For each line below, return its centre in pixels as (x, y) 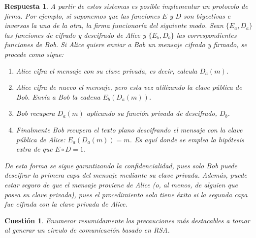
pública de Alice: (41, 139)
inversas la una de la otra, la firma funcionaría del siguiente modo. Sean (114, 25)
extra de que (34, 149)
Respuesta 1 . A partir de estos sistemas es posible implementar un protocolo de (126, 6)
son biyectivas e (207, 15)
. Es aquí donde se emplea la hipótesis (187, 139)
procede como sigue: (34, 54)
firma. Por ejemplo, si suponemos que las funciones (82, 15)
